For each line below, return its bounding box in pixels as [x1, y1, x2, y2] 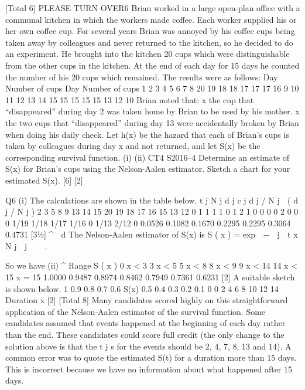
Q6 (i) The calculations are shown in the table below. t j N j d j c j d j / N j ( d [5, 194, 298, 206]
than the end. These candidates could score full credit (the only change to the [5, 328, 285, 341]
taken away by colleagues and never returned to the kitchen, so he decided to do [5, 36, 293, 48]
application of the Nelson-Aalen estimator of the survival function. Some [5, 305, 266, 317]
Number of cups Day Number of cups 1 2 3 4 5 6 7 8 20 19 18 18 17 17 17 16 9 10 [5, 82, 299, 94]
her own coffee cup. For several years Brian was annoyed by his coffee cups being [5, 25, 295, 37]
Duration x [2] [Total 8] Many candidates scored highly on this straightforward [5, 294, 288, 306]
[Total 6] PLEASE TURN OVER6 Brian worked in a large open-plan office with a [5, 2, 300, 13]
